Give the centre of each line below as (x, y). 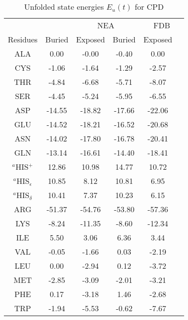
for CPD (149, 7)
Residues (23, 39)
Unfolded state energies (64, 7)
